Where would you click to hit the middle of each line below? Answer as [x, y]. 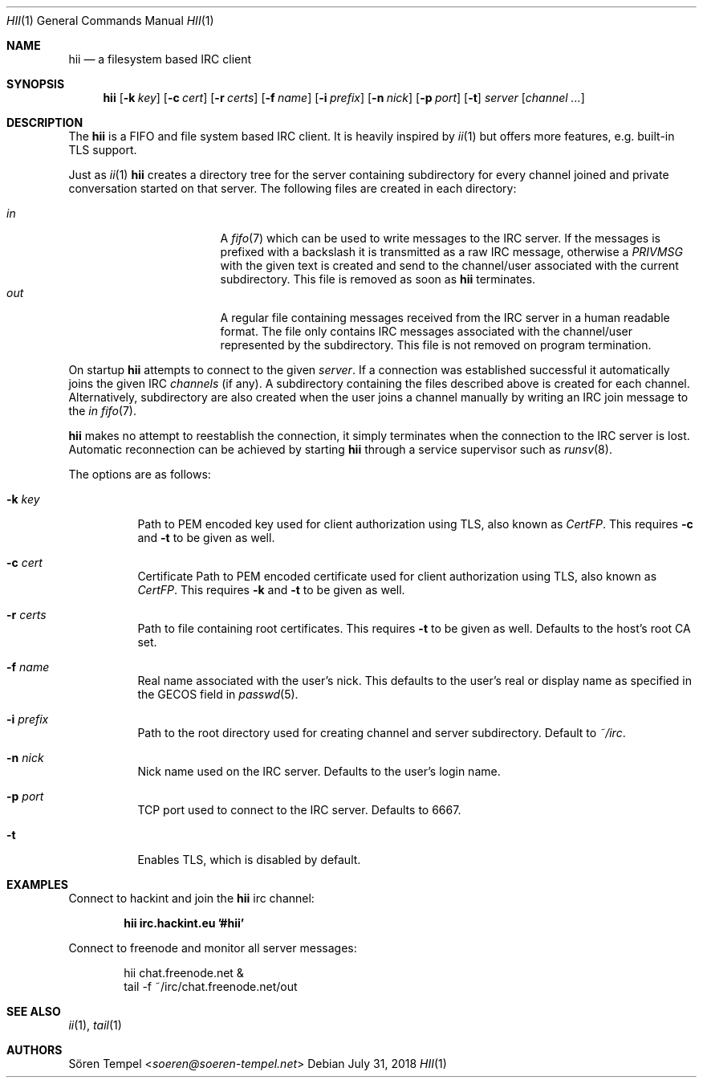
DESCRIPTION [45, 122]
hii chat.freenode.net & [184, 973]
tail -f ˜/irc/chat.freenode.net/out [211, 986]
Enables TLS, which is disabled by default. [249, 860]
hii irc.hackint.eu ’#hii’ [184, 923]
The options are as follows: [140, 474]
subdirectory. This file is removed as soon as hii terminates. [378, 279]
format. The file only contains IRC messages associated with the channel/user [426, 331]
